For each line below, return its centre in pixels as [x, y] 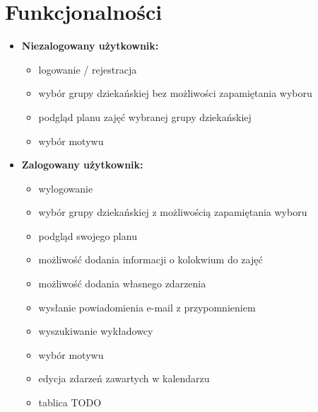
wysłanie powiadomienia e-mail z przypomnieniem [147, 307]
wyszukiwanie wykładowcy [96, 331]
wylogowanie [66, 188]
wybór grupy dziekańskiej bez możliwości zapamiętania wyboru [175, 93]
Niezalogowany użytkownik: [90, 46]
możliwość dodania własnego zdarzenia [122, 284]
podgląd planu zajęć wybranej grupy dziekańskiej [145, 116]
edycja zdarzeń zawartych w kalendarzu [124, 378]
